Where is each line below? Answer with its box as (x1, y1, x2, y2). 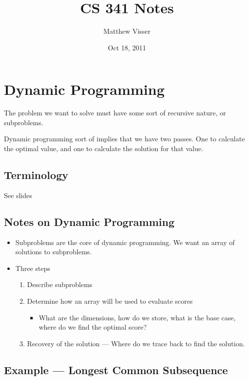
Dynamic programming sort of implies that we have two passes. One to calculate (4, 134, 245, 144)
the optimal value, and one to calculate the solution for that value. (4, 143, 204, 154)
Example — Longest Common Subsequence (4, 362, 228, 377)
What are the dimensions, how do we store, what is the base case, (39, 312, 236, 322)
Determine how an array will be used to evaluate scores (27, 296, 193, 306)
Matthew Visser (103, 26, 151, 36)
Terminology (4, 167, 68, 182)
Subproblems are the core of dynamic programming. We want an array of (15, 237, 235, 247)
